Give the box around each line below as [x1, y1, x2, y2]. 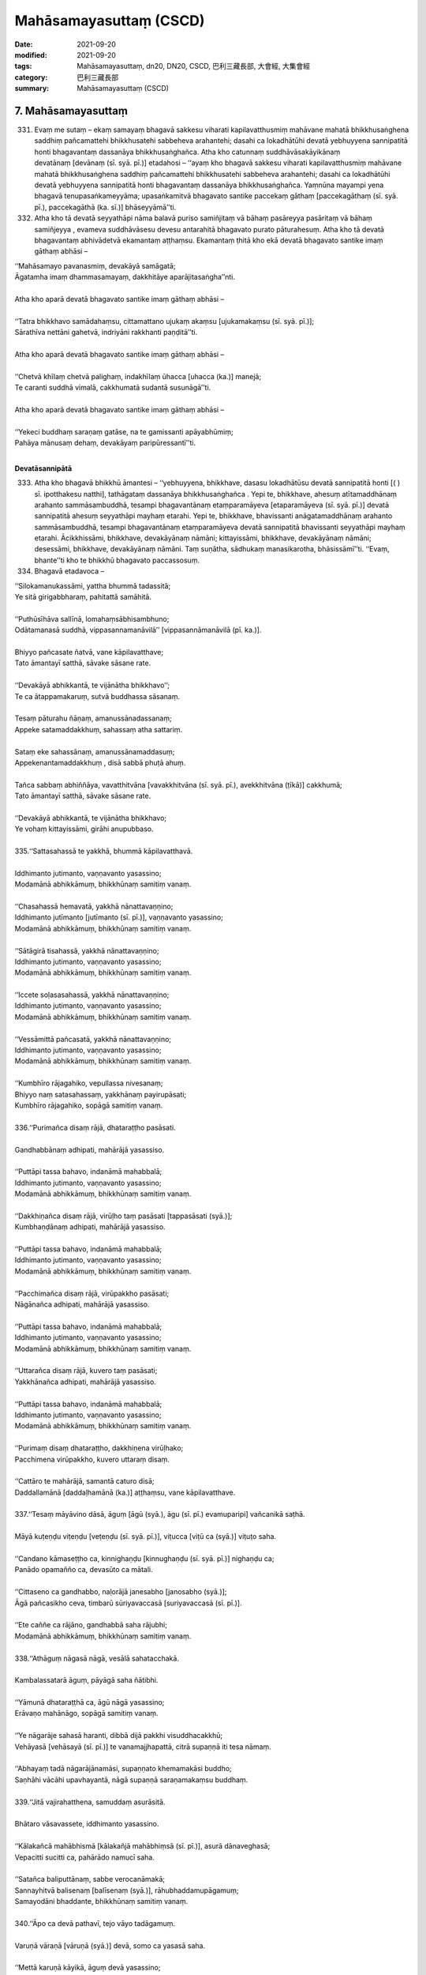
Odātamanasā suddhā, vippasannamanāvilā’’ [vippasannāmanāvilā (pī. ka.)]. [14, 625, 262, 635]
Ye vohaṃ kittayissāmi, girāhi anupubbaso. [14, 824, 154, 833]
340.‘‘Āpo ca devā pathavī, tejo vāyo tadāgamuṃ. [14, 1918, 175, 1928]
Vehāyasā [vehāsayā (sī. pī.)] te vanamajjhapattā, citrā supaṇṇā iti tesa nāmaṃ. [14, 1742, 271, 1751]
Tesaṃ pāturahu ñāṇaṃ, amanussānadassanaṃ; [14, 713, 173, 723]
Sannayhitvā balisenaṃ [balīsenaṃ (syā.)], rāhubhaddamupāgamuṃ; [14, 1885, 239, 1895]
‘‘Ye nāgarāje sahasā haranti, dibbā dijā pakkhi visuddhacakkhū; [14, 1731, 223, 1740]
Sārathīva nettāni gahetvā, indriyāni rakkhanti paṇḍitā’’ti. [14, 328, 197, 337]
